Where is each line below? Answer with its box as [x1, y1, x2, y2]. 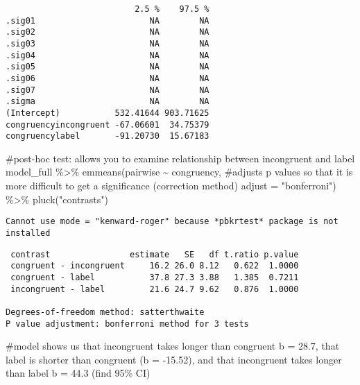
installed [6, 228, 51, 238]
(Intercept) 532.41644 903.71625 [6, 108, 209, 118]
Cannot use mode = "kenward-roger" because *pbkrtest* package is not [6, 216, 338, 227]
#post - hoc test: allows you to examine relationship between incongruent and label [6, 151, 355, 165]
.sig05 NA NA [6, 62, 209, 72]
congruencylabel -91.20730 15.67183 [6, 131, 209, 142]
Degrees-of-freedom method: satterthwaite [6, 307, 205, 317]
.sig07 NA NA [6, 85, 209, 95]
